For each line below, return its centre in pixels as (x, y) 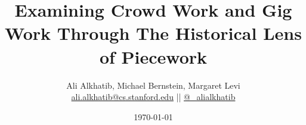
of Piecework (153, 56)
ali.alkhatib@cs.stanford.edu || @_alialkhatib (153, 97)
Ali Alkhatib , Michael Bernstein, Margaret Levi (153, 85)
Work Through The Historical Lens (153, 33)
